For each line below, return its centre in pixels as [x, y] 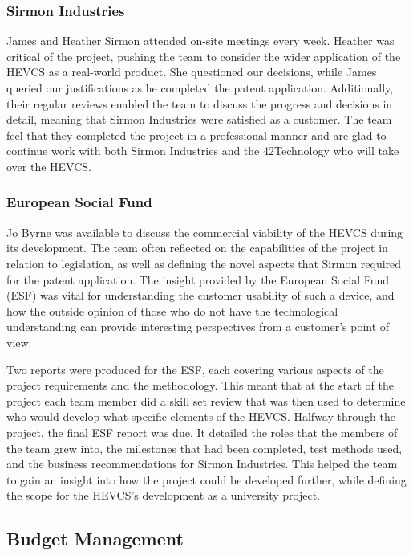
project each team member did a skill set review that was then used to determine [206, 400]
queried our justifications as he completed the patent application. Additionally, [200, 88]
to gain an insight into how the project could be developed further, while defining [206, 479]
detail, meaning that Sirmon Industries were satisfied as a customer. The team [199, 119]
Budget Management [95, 539]
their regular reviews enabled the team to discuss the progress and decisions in [200, 103]
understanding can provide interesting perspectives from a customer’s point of [198, 326]
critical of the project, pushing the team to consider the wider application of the [204, 56]
